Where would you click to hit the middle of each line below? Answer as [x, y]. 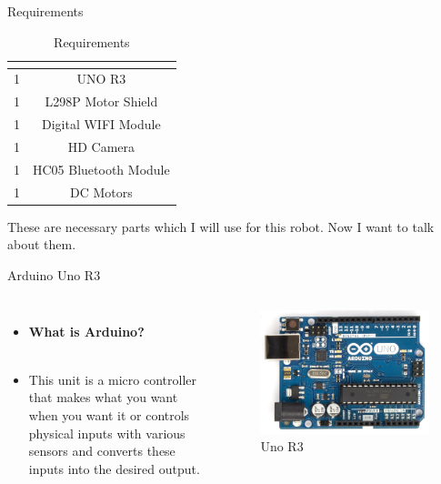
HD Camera [101, 146]
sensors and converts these [102, 451]
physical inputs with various [107, 433]
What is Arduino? [86, 331]
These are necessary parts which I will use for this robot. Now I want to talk [221, 226]
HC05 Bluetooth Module [101, 169]
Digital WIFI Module [101, 124]
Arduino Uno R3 [54, 274]
